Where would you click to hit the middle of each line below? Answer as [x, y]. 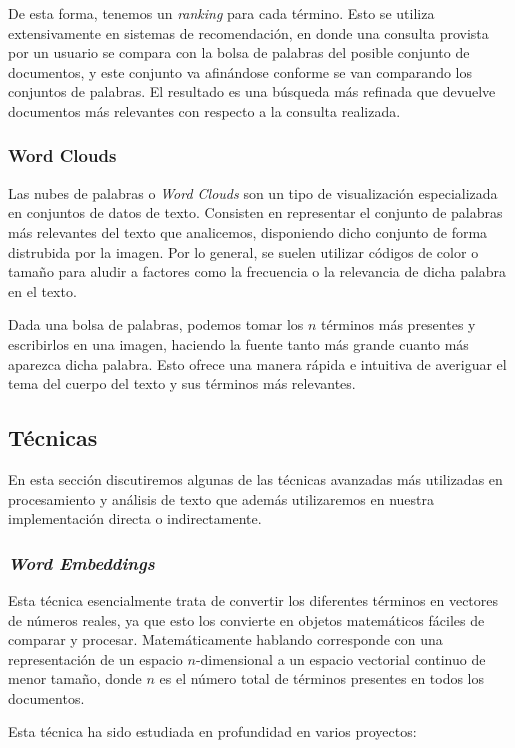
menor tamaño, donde [75, 678]
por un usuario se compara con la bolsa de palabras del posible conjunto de [239, 52]
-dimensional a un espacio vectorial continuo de [340, 658]
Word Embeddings [81, 562]
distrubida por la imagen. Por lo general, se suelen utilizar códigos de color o [243, 251]
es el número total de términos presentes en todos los [322, 678]
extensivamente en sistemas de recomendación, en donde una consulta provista [248, 32]
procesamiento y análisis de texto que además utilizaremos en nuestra [221, 498]
